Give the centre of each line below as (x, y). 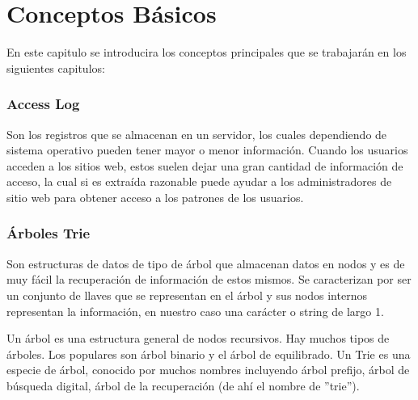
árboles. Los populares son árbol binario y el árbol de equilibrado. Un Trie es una (209, 354)
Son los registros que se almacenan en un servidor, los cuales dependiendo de (197, 134)
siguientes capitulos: (56, 67)
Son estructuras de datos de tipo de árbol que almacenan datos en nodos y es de (206, 263)
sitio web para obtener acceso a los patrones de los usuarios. (155, 197)
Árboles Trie (48, 233)
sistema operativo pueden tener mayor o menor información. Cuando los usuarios (207, 150)
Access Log (43, 104)
